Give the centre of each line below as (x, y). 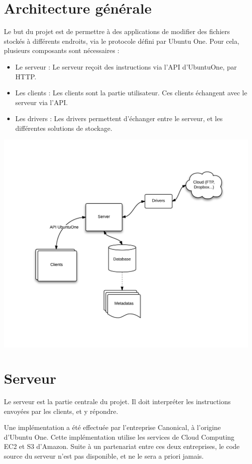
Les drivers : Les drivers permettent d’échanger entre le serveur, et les (119, 118)
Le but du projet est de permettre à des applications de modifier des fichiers (117, 31)
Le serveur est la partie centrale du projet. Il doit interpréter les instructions (117, 401)
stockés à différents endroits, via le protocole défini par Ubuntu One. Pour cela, (122, 41)
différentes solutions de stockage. (64, 128)
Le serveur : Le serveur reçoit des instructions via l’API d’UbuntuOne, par (126, 66)
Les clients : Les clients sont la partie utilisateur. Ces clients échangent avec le (131, 93)
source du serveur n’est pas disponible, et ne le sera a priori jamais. (104, 455)
